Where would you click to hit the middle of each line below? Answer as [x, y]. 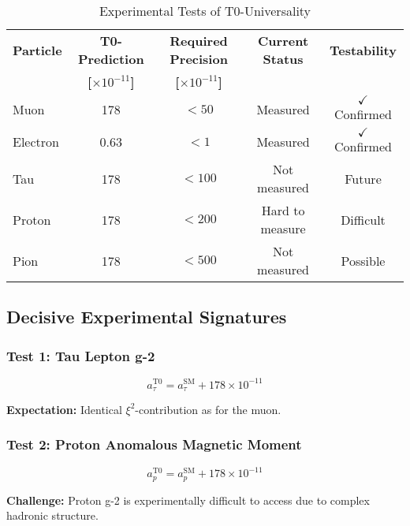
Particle [37, 50]
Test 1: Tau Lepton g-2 [81, 355]
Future [363, 178]
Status [283, 59]
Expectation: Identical [64, 409]
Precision [199, 59]
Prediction [111, 59]
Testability [363, 50]
